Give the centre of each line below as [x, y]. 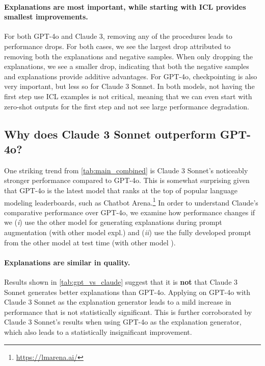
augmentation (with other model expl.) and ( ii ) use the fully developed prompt [128, 232]
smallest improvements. [46, 17]
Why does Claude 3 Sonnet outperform [110, 134]
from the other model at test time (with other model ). [90, 242]
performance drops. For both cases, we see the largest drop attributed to [117, 46]
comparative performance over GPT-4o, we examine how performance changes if [130, 212]
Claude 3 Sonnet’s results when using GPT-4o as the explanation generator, [123, 322]
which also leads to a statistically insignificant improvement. [98, 331]
